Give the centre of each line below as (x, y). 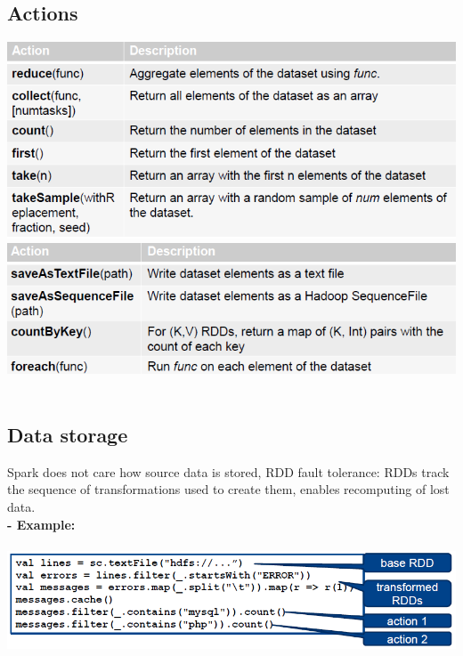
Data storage (68, 435)
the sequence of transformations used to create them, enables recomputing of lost (228, 489)
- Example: (41, 524)
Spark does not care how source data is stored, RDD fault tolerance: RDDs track (228, 471)
